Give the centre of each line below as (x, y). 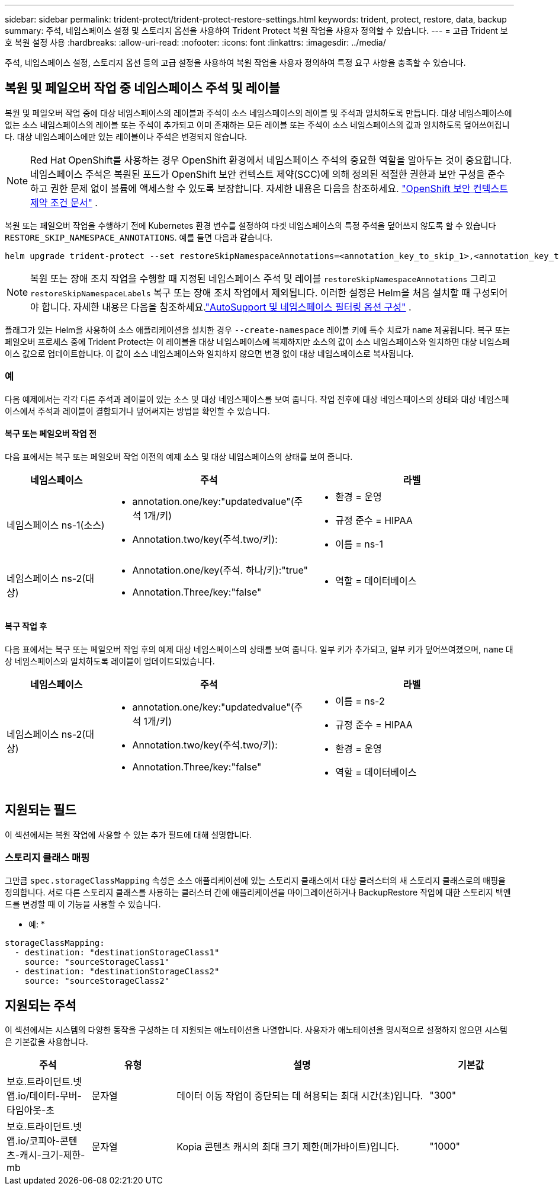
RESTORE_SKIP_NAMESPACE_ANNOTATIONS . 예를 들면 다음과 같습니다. (139, 237)
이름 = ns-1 (359, 544)
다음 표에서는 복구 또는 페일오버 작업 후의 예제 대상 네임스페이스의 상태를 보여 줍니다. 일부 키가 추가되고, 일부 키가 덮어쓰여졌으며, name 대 (259, 650)
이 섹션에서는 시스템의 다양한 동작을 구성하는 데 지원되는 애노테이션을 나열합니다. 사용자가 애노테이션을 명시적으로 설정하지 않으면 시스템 (256, 1030)
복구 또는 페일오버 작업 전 (51, 434)
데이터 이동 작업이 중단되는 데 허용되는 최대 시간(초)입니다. (300, 1096)
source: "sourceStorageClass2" (97, 981)
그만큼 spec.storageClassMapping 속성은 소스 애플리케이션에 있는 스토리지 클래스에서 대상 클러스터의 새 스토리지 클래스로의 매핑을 (255, 880)
